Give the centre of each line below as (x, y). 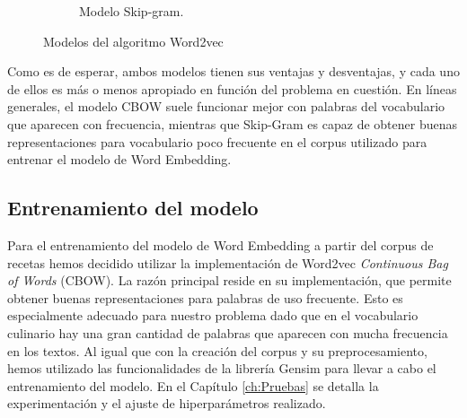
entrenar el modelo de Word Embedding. (119, 159)
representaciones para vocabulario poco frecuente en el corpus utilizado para (217, 141)
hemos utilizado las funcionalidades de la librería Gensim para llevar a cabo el (222, 368)
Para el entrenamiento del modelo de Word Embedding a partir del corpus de (220, 244)
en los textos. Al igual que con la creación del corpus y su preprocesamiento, (217, 350)
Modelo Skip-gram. (132, 11)
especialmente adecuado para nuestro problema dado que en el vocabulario (213, 315)
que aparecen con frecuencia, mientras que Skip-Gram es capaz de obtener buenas (232, 123)
